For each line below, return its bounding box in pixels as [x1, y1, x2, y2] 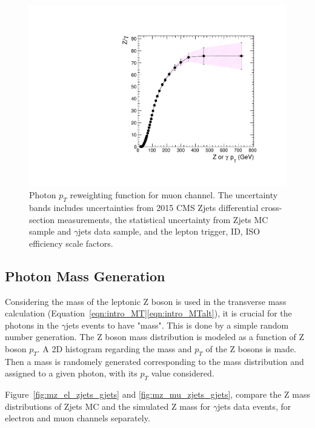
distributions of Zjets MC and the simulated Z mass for [5, 400, 211, 412]
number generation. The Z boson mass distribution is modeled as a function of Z [5, 330, 305, 343]
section [29, 213, 55, 226]
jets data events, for [217, 400, 291, 412]
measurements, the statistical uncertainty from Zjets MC [57, 213, 268, 226]
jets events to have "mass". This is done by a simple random [65, 318, 289, 331]
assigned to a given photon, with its [5, 367, 138, 380]
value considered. [151, 367, 214, 380]
